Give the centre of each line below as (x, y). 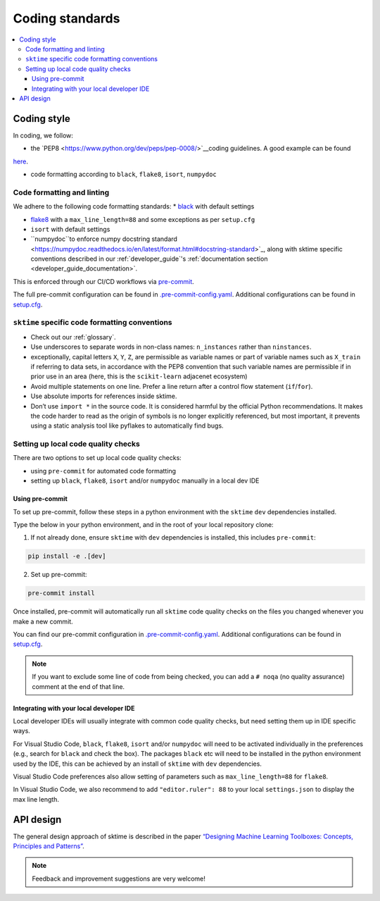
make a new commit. (43, 621)
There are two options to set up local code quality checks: (97, 458)
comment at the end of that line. (78, 686)
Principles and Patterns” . (49, 846)
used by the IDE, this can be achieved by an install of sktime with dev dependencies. (137, 764)
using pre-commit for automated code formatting (103, 471)
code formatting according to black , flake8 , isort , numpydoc (124, 174)
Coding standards (66, 18)
